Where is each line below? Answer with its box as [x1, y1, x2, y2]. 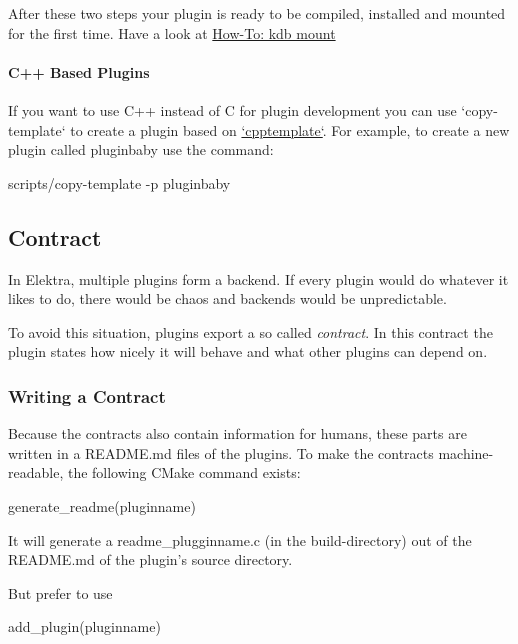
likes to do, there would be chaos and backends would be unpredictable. [8, 288, 447, 309]
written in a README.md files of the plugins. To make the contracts [8, 442, 434, 463]
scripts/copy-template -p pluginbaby [8, 172, 231, 193]
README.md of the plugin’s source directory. [8, 549, 293, 570]
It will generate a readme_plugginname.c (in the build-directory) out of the [8, 529, 472, 550]
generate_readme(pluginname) [8, 495, 196, 516]
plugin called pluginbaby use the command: [8, 139, 274, 160]
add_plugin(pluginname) [8, 616, 161, 637]
